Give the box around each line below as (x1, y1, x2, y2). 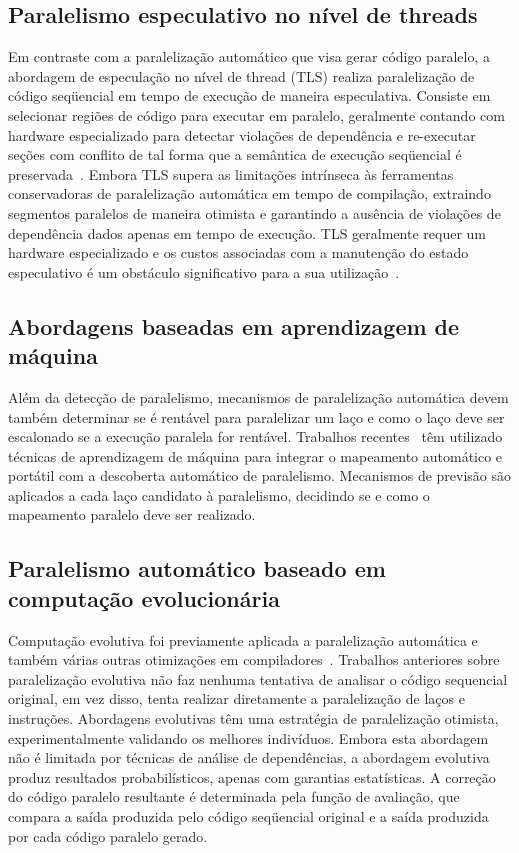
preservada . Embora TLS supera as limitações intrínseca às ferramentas (8, 163, 454, 184)
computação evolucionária (8, 582, 280, 613)
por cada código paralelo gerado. (8, 825, 208, 846)
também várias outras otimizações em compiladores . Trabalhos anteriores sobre (8, 649, 500, 670)
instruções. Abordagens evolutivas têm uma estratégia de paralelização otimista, (8, 708, 499, 729)
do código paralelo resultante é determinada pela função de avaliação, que (8, 786, 460, 807)
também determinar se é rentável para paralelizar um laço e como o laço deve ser (8, 406, 505, 427)
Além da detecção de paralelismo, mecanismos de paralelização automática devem (8, 386, 509, 407)
